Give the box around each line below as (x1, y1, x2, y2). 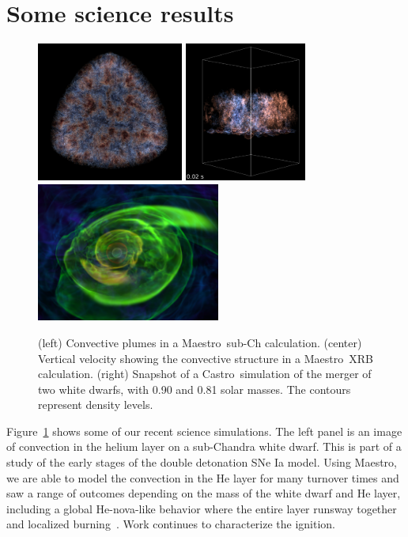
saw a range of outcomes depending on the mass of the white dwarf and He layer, (6, 485, 401, 501)
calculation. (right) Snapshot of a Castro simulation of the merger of (38, 365, 372, 382)
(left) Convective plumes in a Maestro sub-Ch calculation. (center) (38, 334, 362, 350)
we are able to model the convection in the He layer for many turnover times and (6, 469, 399, 486)
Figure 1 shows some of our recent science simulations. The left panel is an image (6, 422, 402, 439)
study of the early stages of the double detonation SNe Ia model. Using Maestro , (6, 454, 397, 471)
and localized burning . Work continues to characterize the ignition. (6, 516, 336, 532)
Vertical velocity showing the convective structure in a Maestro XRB (38, 350, 373, 366)
